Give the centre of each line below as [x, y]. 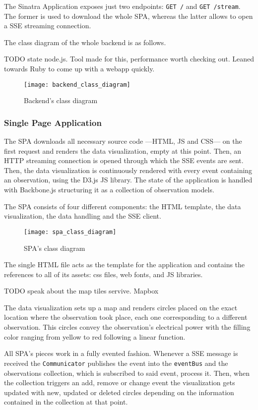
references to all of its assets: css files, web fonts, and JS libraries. [103, 274]
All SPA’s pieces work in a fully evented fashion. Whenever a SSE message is [121, 353]
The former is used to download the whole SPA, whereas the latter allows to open [129, 16]
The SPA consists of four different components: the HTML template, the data [123, 206]
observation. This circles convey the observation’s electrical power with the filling [127, 327]
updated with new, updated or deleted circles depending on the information [119, 392]
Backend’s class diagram [61, 100]
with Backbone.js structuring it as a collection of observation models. [109, 190]
